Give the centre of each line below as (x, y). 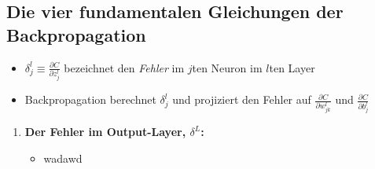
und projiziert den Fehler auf (242, 99)
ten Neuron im (227, 67)
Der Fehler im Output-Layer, (105, 132)
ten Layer (292, 67)
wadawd (63, 158)
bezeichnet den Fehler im (124, 67)
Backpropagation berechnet (90, 99)
